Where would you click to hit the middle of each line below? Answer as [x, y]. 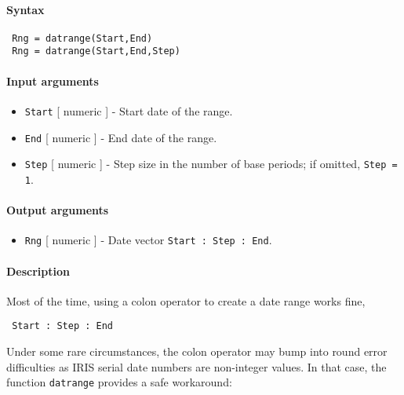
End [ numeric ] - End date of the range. [121, 137]
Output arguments [58, 210]
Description [38, 271]
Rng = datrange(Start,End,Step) [96, 51]
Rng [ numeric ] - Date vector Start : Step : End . [148, 240]
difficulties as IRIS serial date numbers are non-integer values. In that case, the [197, 366]
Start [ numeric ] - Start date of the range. [129, 110]
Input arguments [53, 80]
